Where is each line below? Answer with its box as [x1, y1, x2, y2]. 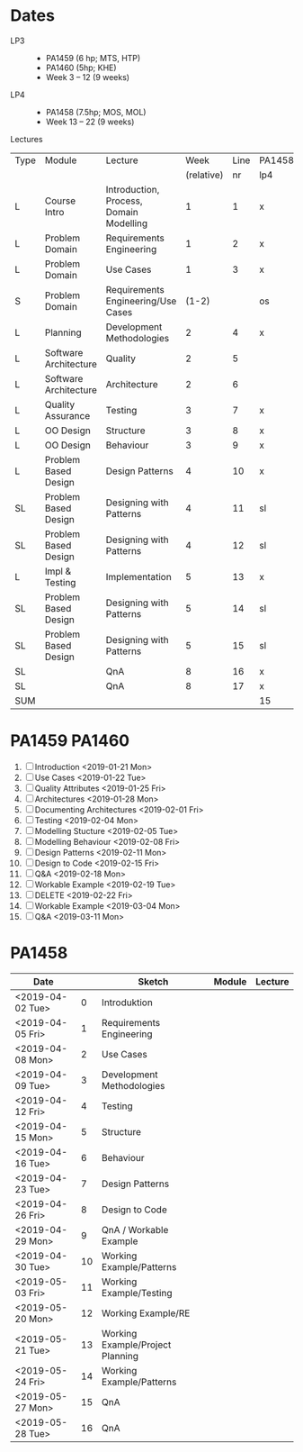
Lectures [10, 133, 43, 144]
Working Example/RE [101, 1307, 191, 1320]
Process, [105, 195, 143, 207]
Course [44, 195, 76, 207]
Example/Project [101, 1339, 172, 1351]
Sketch [138, 975, 169, 987]
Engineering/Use [105, 295, 177, 307]
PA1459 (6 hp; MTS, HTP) [45, 52, 141, 63]
